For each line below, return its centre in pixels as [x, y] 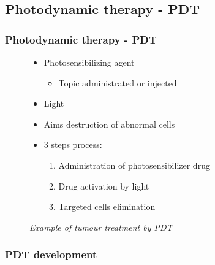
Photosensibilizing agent [89, 62]
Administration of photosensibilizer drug [134, 165]
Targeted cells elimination [107, 206]
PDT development [51, 254]
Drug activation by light [104, 186]
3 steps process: [73, 144]
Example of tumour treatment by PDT [101, 227]
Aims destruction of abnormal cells [109, 124]
